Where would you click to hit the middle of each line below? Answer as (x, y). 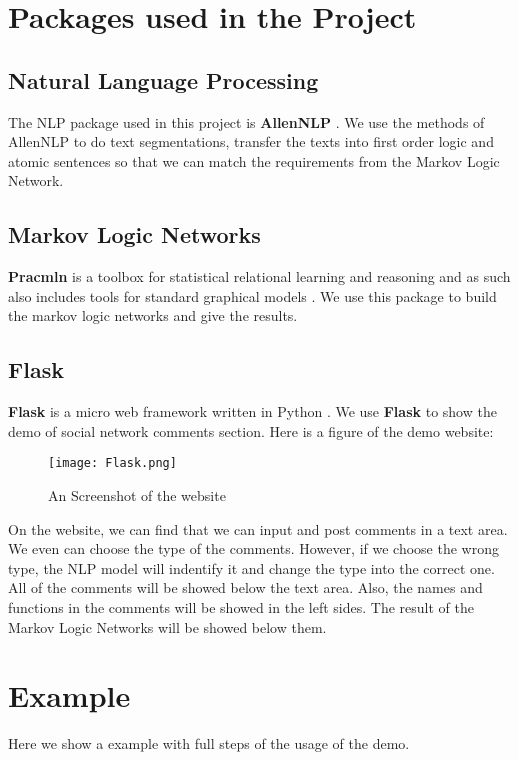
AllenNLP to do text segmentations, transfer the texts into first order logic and (251, 141)
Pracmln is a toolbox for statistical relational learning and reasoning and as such (259, 276)
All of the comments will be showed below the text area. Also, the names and (245, 587)
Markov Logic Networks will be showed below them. (167, 626)
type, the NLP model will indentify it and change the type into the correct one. (251, 567)
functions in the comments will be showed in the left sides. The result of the (241, 606)
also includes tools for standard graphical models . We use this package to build (252, 295)
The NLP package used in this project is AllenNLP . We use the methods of (246, 121)
